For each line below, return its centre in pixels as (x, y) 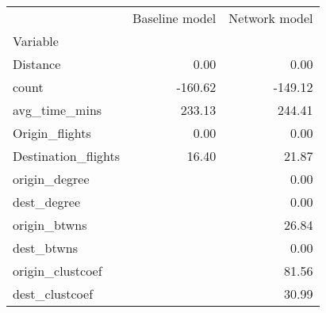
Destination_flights (67, 156)
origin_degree (51, 179)
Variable (36, 41)
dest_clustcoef (53, 294)
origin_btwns (50, 225)
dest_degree (47, 202)
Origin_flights (52, 133)
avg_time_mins (58, 110)
